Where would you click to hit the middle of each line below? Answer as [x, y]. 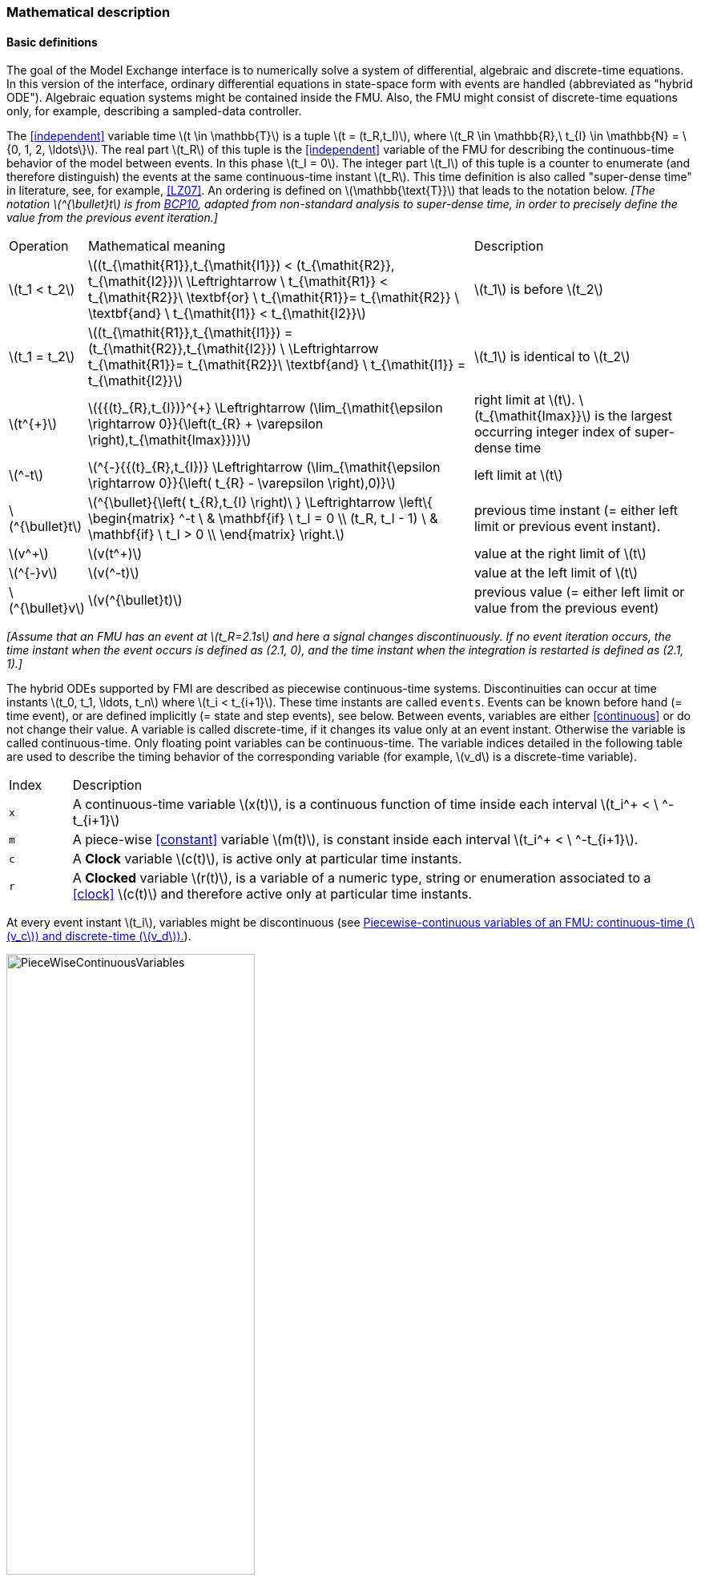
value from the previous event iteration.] [112, 218]
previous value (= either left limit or [579, 592]
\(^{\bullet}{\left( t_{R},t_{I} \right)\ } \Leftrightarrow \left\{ [260, 503]
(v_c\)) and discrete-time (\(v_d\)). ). [99, 936]
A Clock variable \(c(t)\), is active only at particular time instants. [267, 859]
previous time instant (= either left [576, 511]
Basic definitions [52, 42]
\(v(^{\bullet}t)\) [135, 600]
